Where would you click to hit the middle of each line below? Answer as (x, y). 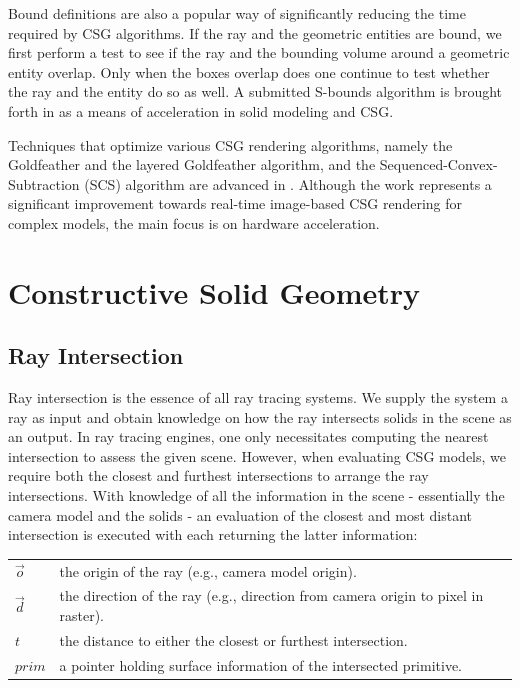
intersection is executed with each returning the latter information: (213, 534)
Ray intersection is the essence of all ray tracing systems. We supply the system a (258, 397)
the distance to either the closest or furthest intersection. (233, 639)
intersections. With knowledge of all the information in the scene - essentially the (256, 495)
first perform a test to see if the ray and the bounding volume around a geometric (259, 52)
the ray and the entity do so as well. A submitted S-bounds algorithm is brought (255, 91)
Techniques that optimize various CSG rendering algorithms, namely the (230, 144)
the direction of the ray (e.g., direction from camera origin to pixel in (271, 595)
